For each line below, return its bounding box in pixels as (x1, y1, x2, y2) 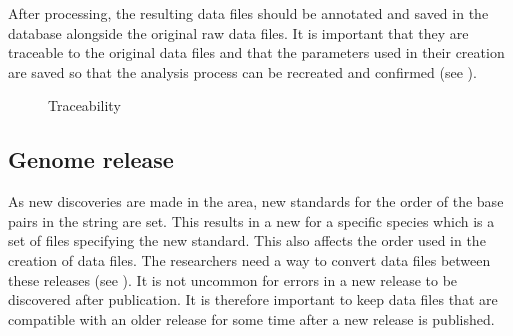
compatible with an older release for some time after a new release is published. (8, 308, 495, 329)
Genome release (8, 144, 174, 175)
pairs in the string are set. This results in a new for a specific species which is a (8, 210, 495, 231)
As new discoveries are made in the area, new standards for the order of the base (8, 191, 504, 212)
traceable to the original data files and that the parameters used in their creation (8, 42, 505, 63)
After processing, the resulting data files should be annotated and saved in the (8, 3, 489, 23)
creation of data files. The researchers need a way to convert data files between (8, 249, 491, 270)
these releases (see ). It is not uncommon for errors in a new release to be (8, 269, 458, 290)
